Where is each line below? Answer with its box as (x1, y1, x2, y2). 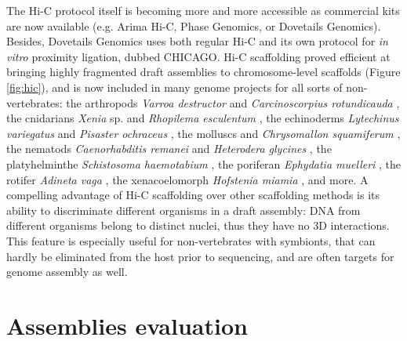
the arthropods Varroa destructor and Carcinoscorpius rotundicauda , (66, 94, 400, 111)
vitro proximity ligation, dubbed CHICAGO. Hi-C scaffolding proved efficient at (6, 48, 391, 64)
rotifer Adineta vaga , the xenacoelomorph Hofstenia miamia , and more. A (6, 171, 369, 187)
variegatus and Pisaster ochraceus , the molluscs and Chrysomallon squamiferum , (6, 125, 401, 141)
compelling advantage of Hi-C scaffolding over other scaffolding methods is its (6, 187, 380, 203)
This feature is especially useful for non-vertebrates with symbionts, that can (6, 232, 376, 248)
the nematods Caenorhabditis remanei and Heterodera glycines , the (6, 140, 332, 157)
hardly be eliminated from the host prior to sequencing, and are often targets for (6, 248, 394, 264)
